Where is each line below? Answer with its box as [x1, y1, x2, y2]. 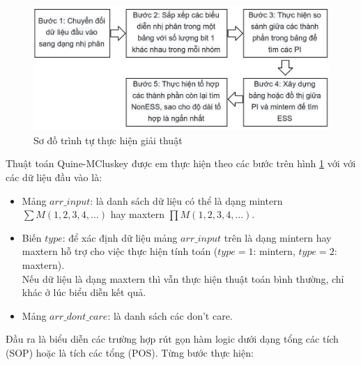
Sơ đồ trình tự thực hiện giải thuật [33, 132, 183, 147]
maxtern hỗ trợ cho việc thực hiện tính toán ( [22, 244, 218, 258]
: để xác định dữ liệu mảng [62, 230, 178, 244]
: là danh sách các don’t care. [107, 308, 233, 323]
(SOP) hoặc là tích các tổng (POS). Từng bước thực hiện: [6, 345, 254, 359]
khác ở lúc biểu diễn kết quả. [22, 285, 146, 300]
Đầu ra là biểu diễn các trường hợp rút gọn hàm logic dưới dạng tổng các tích [6, 332, 339, 346]
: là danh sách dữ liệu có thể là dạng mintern [90, 193, 283, 208]
